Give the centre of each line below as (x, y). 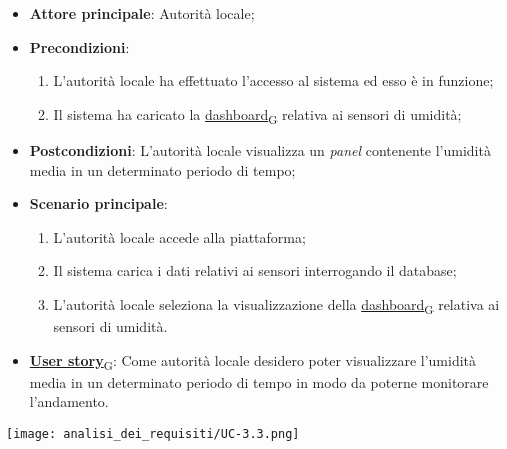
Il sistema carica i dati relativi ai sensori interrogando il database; (255, 270)
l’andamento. (69, 401)
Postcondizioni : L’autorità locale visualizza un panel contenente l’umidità (260, 149)
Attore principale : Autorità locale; (142, 13)
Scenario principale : (98, 203)
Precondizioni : (79, 46)
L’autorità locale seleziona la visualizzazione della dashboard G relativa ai (276, 305)
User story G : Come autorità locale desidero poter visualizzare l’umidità (253, 361)
